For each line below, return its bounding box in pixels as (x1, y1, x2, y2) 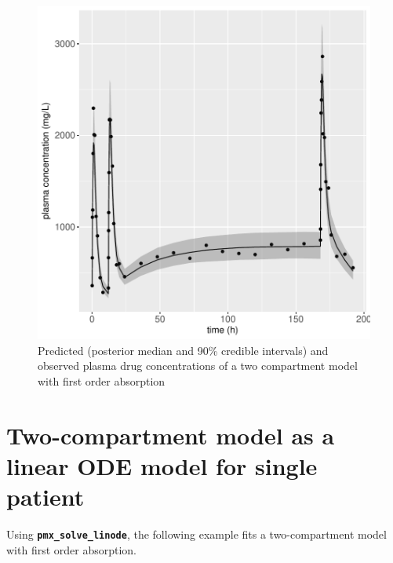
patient (6, 480, 85, 512)
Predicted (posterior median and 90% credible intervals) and (38, 342, 329, 358)
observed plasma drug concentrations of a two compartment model (38, 357, 358, 374)
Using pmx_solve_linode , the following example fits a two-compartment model (6, 525, 387, 542)
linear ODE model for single (6, 449, 318, 481)
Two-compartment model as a (6, 419, 335, 451)
